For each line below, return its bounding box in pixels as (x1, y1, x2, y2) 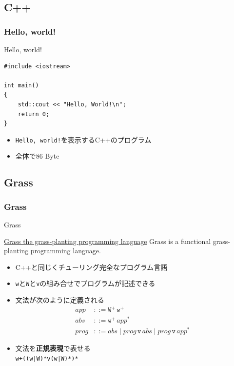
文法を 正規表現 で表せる (15, 343, 91, 353)
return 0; (18, 110, 50, 118)
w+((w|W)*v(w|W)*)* (15, 355, 78, 362)
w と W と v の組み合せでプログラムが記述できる (15, 278, 156, 288)
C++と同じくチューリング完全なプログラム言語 (15, 262, 168, 272)
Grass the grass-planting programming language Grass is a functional (4, 236, 211, 246)
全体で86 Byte (15, 151, 59, 161)
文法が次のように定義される (15, 295, 104, 305)
